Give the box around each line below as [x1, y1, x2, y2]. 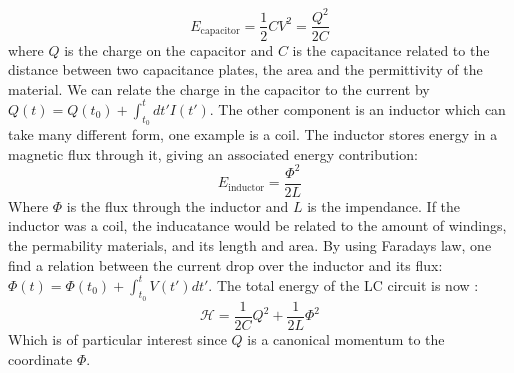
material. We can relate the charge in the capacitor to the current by [8, 78, 430, 99]
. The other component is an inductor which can [209, 98, 506, 119]
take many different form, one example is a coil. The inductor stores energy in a [8, 124, 498, 145]
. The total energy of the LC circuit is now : [208, 274, 479, 295]
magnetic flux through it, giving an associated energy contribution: [8, 143, 418, 164]
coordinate [8, 348, 73, 369]
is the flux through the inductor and [66, 195, 289, 216]
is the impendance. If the [307, 195, 461, 216]
